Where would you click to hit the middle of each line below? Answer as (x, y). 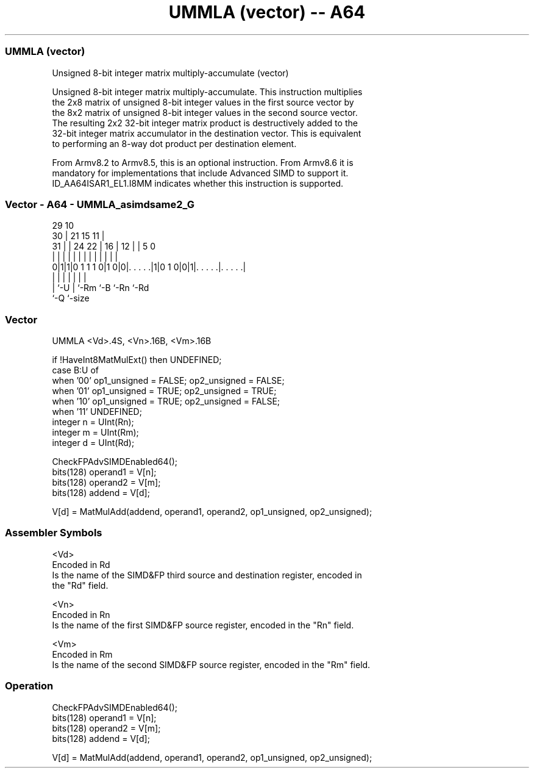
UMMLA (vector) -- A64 (267, 12)
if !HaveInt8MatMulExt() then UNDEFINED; (137, 360)
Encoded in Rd (81, 564)
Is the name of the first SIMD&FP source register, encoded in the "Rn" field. (203, 625)
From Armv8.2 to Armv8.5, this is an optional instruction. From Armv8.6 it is (203, 162)
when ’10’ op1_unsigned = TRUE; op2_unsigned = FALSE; (166, 401)
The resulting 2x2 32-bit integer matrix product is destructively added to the (205, 123)
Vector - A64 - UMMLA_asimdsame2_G (100, 204)
